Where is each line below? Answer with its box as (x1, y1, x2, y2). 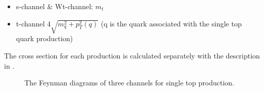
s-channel (16, 1, 45, 11)
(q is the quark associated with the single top (101, 18, 242, 28)
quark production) (16, 33, 73, 44)
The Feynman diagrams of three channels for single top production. (24, 77, 235, 88)
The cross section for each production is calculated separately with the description (4, 50, 260, 60)
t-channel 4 (16, 18, 51, 28)
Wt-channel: (55, 1, 93, 11)
